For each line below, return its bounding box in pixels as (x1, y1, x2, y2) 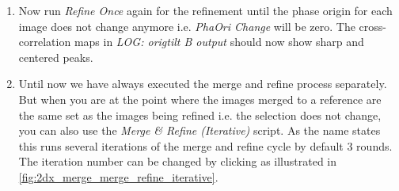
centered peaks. (18, 48, 93, 65)
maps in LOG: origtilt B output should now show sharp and (74, 33, 364, 50)
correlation (18, 33, 71, 50)
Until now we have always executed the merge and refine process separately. (18, 75, 387, 92)
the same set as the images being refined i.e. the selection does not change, (18, 106, 382, 123)
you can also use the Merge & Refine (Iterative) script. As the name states (18, 122, 381, 139)
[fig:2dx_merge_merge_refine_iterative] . (18, 168, 218, 185)
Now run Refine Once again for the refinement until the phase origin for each (18, 2, 393, 18)
